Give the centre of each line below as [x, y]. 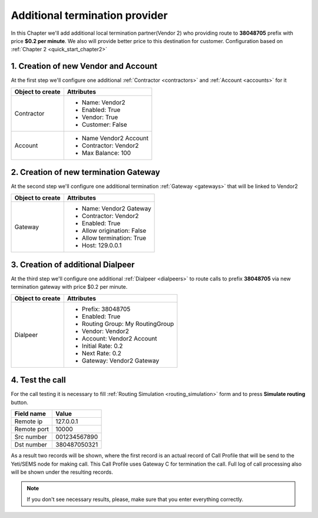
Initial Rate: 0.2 [102, 346]
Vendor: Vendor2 [105, 331]
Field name [30, 414]
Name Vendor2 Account [115, 138]
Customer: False [105, 124]
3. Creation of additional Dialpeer [73, 264]
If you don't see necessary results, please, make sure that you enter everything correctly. [135, 499]
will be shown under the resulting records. [62, 472]
